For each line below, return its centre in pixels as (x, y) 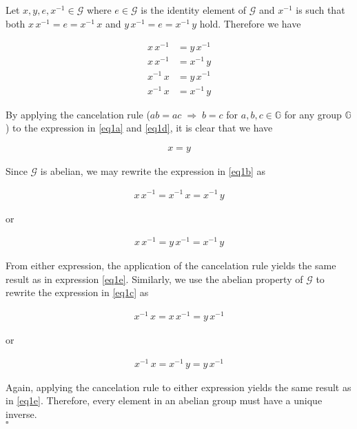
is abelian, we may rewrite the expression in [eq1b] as (153, 170)
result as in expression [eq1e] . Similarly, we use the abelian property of (154, 279)
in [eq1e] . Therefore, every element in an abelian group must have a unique (164, 400)
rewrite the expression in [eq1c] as (77, 292)
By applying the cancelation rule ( (78, 114)
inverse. (21, 414)
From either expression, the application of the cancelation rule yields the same (171, 265)
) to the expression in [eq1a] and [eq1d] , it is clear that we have (139, 128)
